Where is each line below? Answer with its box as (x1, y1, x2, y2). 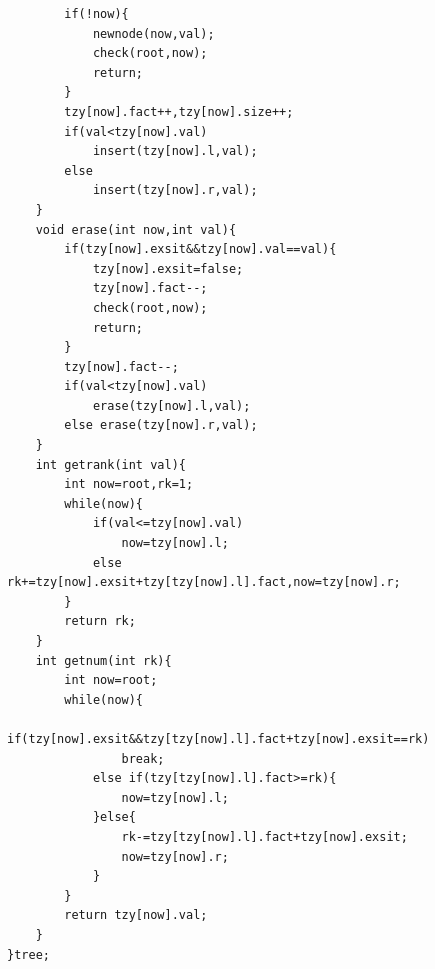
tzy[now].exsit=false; (92, 261, 244, 276)
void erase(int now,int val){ (35, 222, 237, 237)
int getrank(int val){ (35, 457, 186, 472)
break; (121, 751, 165, 766)
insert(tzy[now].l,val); (92, 144, 258, 159)
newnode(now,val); (92, 26, 215, 41)
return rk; (64, 614, 136, 629)
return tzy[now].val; (64, 908, 208, 923)
